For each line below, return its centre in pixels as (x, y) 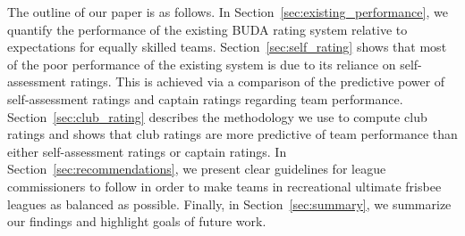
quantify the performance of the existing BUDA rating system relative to (207, 29)
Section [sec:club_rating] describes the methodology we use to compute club (217, 116)
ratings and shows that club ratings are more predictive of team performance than (232, 134)
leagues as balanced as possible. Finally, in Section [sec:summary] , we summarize (229, 203)
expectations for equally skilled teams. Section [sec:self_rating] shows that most (227, 47)
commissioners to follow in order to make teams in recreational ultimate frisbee (224, 186)
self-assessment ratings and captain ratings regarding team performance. (205, 98)
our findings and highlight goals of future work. (137, 221)
